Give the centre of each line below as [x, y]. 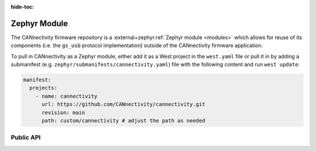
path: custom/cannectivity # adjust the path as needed [123, 121]
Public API [26, 138]
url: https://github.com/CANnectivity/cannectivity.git [123, 104]
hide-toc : [23, 7]
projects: [44, 88]
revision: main [63, 113]
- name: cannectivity [66, 96]
